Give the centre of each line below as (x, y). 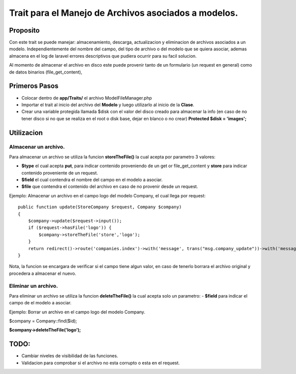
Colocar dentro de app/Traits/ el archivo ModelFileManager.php (87, 98)
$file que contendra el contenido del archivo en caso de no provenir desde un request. (110, 187)
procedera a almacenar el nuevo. (43, 273)
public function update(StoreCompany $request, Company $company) (100, 207)
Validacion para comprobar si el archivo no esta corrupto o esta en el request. (101, 363)
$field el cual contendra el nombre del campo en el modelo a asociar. (92, 180)
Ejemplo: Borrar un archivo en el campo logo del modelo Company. (77, 312)
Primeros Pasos (34, 86)
